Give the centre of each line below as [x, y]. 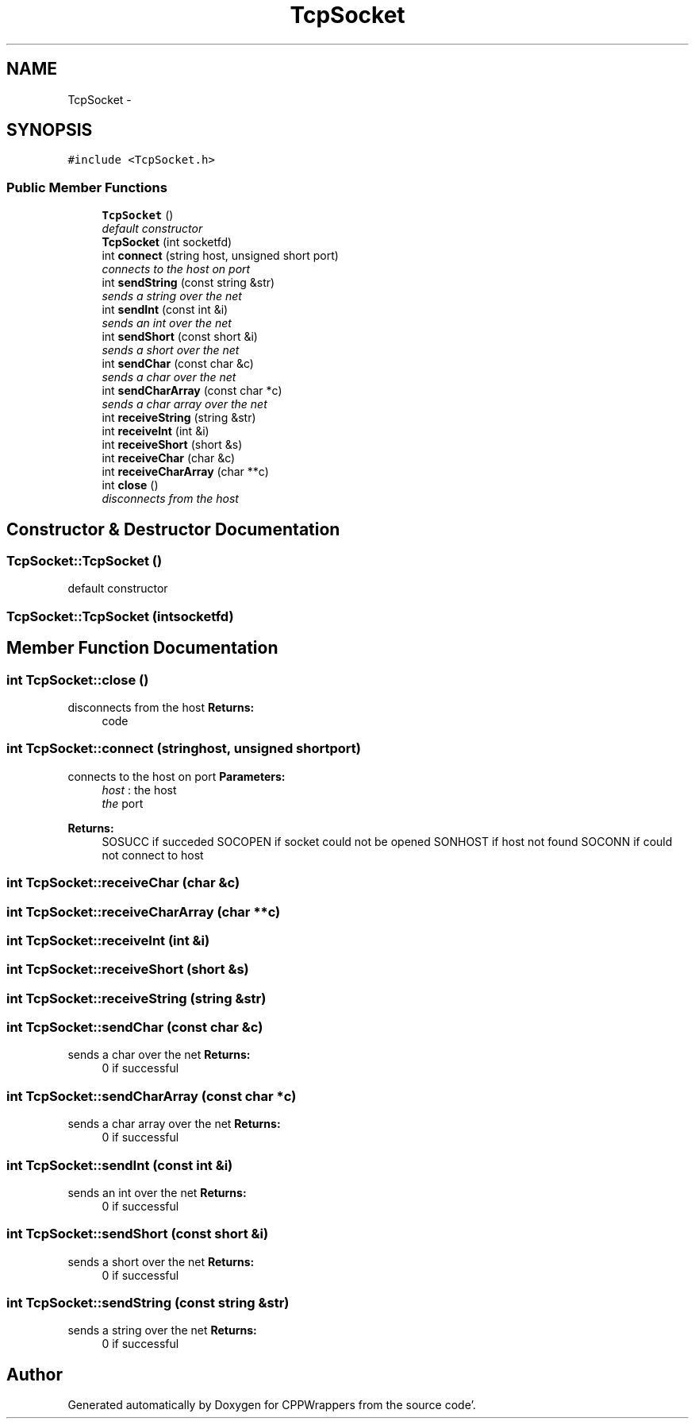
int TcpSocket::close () [78, 680]
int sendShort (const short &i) [180, 337]
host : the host [139, 790]
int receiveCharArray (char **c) [185, 472]
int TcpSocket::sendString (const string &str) [148, 1303]
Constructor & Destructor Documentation [173, 529]
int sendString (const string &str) [188, 283]
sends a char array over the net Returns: [174, 1124]
